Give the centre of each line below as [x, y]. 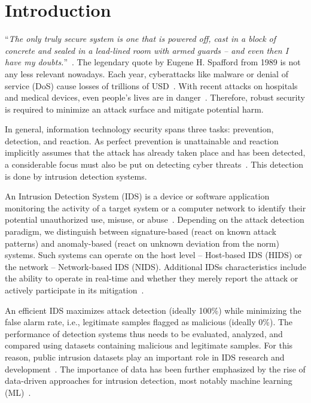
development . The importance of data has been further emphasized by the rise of [155, 369]
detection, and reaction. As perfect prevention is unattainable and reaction [142, 140]
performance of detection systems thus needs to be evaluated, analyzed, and [144, 333]
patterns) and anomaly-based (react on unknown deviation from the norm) [142, 243]
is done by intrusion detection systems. [76, 176]
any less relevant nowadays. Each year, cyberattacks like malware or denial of [147, 73]
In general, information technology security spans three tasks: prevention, [139, 129]
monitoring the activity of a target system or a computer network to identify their [155, 207]
